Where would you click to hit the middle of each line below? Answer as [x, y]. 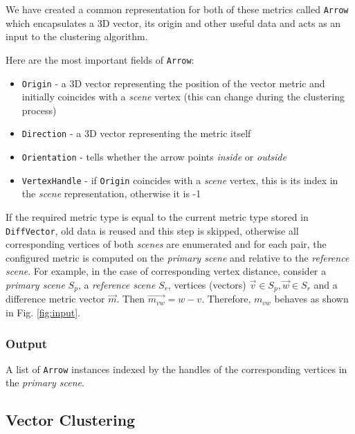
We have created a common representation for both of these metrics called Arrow [177, 9]
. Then [130, 299]
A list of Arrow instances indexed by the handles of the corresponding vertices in [176, 369]
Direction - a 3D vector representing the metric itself [136, 133]
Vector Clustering [71, 420]
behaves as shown [311, 299]
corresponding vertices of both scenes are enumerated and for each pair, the [166, 244]
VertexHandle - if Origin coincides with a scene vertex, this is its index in [180, 180]
